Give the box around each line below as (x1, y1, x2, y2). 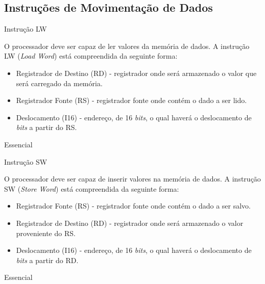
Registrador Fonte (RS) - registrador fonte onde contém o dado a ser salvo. (16, 200, 251, 211)
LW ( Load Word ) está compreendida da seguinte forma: (4, 50, 178, 61)
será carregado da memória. (16, 78, 103, 88)
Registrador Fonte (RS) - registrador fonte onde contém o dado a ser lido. (16, 95, 247, 106)
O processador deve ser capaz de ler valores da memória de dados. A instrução (4, 40, 250, 51)
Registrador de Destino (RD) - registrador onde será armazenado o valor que (16, 67, 257, 78)
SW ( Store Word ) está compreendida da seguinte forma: (4, 183, 179, 194)
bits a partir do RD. (16, 254, 79, 265)
